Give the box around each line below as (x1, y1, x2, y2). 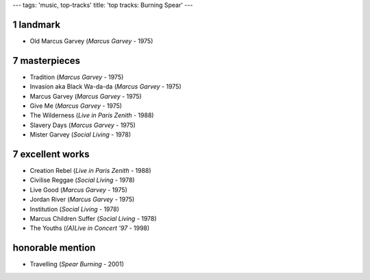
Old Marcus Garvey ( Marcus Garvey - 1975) (29, 36, 153, 45)
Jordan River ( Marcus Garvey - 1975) (29, 196, 135, 204)
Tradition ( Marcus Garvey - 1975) (29, 73, 124, 81)
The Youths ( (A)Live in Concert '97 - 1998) (29, 224, 150, 233)
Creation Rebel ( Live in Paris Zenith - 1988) (29, 167, 151, 175)
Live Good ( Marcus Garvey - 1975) (29, 185, 128, 194)
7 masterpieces (12, 55, 81, 67)
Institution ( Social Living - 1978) (29, 205, 119, 213)
